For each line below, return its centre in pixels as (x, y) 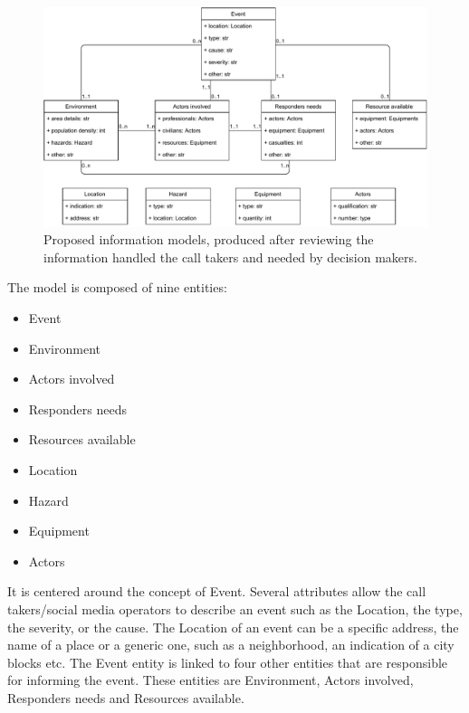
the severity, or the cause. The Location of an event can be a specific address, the (233, 627)
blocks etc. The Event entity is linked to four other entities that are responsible (228, 662)
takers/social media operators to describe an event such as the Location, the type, (235, 608)
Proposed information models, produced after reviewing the (209, 239)
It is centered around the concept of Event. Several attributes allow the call (217, 591)
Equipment (59, 531)
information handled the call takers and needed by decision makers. (230, 257)
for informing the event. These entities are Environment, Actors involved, (211, 680)
